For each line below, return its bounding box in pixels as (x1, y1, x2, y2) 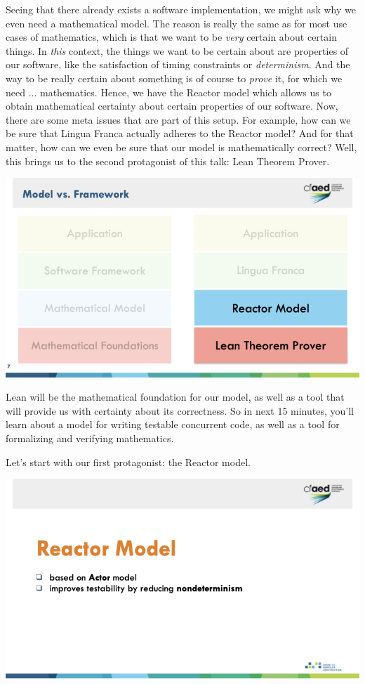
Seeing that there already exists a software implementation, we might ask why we (6, 2, 356, 16)
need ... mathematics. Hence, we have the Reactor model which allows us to (6, 84, 331, 99)
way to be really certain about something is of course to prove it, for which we (6, 70, 343, 85)
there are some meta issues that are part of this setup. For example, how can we (6, 112, 351, 127)
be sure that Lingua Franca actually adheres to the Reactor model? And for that (6, 126, 354, 141)
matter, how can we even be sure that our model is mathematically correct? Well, (6, 139, 357, 154)
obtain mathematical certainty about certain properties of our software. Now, (6, 98, 338, 113)
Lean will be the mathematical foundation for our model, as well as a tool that (6, 389, 345, 404)
